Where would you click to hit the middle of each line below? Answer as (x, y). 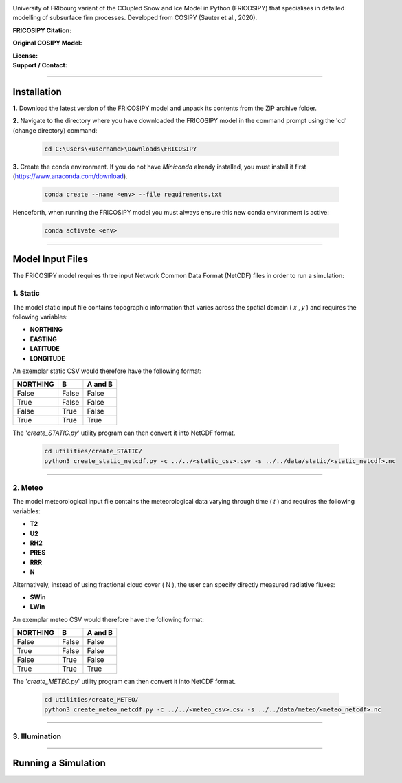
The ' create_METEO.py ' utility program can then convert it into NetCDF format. (124, 682)
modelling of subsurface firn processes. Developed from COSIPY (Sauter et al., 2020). (135, 18)
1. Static (26, 294)
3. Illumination (37, 736)
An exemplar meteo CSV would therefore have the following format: (108, 619)
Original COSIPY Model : (47, 43)
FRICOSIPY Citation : (42, 30)
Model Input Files (51, 259)
